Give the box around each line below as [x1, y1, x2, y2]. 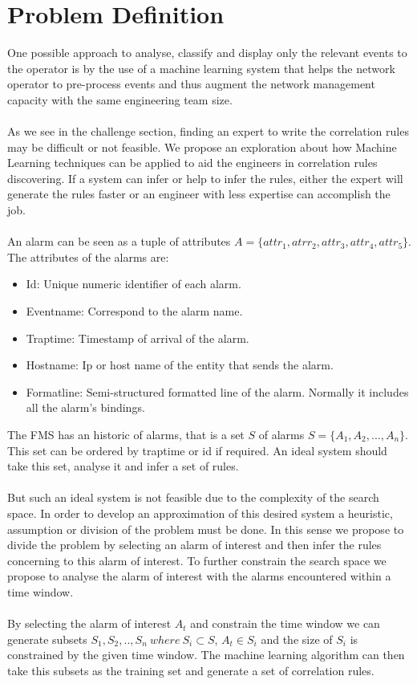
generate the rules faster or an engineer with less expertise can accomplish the [7, 185, 391, 202]
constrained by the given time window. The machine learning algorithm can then [7, 646, 405, 663]
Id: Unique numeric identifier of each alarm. [26, 275, 241, 292]
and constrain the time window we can [190, 615, 380, 632]
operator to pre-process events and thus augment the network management [7, 75, 375, 92]
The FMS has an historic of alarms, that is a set [7, 426, 245, 442]
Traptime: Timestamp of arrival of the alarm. [26, 329, 249, 346]
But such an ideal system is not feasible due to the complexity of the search [7, 489, 379, 506]
